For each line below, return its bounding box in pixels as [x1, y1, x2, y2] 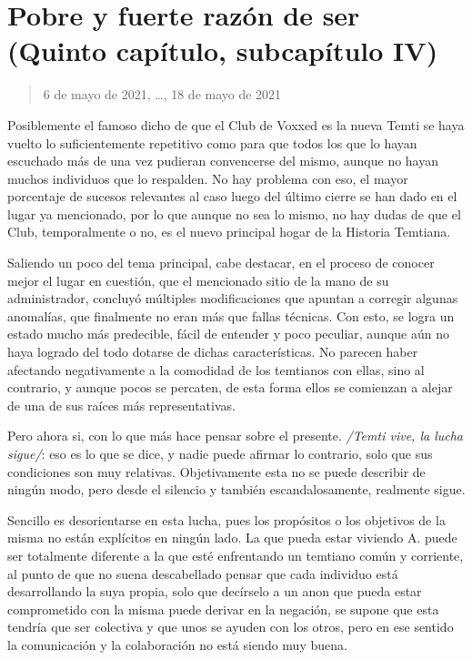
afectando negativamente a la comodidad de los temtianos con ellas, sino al [7, 360, 425, 379]
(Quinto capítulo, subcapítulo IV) [7, 32, 438, 69]
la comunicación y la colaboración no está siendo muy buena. [7, 635, 347, 654]
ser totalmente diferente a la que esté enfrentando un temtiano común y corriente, [7, 545, 464, 564]
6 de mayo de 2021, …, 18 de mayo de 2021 [43, 85, 282, 104]
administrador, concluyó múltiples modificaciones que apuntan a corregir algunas [7, 289, 458, 308]
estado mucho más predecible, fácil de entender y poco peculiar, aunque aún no [7, 324, 449, 343]
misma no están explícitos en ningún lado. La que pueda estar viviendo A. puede [7, 528, 457, 547]
